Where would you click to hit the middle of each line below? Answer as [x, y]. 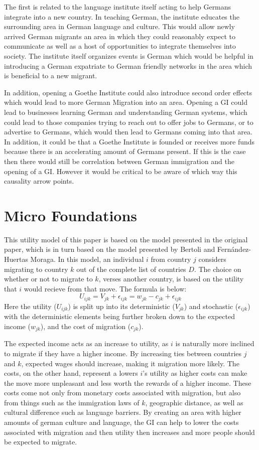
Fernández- [234, 249]
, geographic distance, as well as [194, 402]
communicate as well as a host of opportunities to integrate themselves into [120, 46]
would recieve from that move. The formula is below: [105, 288]
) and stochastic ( [211, 306]
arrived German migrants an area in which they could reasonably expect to [120, 36]
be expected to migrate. [41, 442]
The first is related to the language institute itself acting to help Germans [118, 7]
